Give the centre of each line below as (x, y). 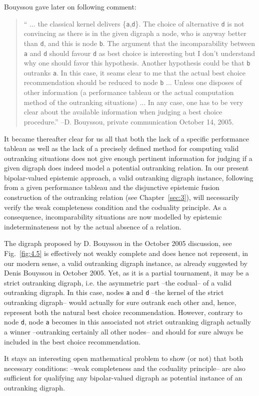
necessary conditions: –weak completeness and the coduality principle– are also (125, 368)
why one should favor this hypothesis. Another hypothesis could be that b (137, 63)
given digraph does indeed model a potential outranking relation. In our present (126, 168)
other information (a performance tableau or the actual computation (129, 92)
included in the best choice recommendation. (72, 341)
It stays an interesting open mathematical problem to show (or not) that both (124, 358)
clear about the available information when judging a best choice (123, 112)
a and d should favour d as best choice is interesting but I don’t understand (139, 53)
